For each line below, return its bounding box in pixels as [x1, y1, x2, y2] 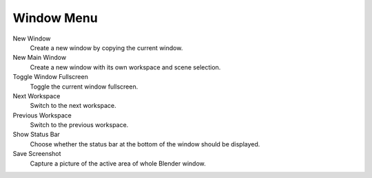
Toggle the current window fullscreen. [30, 82, 138, 91]
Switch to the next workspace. [30, 102, 116, 110]
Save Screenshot [12, 150, 61, 158]
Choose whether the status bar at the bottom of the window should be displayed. [30, 140, 260, 148]
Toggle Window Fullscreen [12, 73, 89, 81]
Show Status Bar [12, 131, 60, 139]
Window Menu [12, 10, 98, 25]
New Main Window [12, 54, 67, 62]
